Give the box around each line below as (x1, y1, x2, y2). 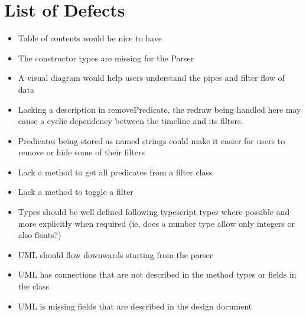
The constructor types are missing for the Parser (18, 51, 194, 64)
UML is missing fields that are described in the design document (18, 299, 252, 312)
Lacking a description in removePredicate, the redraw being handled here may (18, 103, 301, 115)
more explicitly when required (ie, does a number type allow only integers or (18, 217, 295, 229)
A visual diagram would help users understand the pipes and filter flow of (18, 71, 285, 84)
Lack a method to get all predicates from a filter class (18, 165, 213, 178)
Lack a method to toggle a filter (18, 185, 134, 198)
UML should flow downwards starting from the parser (18, 248, 213, 260)
